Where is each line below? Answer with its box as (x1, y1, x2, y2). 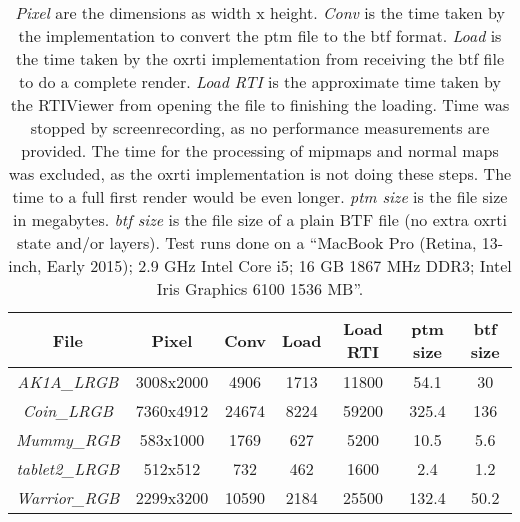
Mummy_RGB (16, 428, 120, 451)
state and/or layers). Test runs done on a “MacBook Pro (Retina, (16, 231, 477, 254)
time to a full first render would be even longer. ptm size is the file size (12, 185, 508, 208)
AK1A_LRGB (17, 370, 119, 393)
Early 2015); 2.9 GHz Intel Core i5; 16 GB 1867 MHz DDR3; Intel (46, 254, 512, 277)
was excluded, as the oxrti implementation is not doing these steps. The (8, 162, 512, 185)
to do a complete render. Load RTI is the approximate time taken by (18, 70, 502, 93)
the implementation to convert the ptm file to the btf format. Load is (18, 24, 502, 47)
